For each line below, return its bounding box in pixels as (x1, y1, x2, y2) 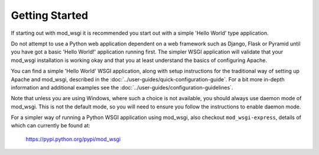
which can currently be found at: (11, 122, 90, 129)
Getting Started (11, 9, 89, 22)
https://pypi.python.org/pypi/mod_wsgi (25, 136, 121, 143)
